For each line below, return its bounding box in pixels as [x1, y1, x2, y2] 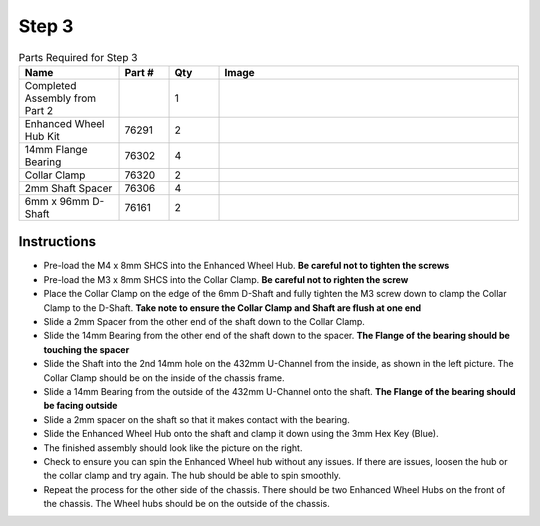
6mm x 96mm [24, 194, 90, 208]
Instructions [18, 233, 97, 250]
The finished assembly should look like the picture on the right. [43, 441, 303, 454]
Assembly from [24, 91, 97, 105]
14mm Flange [24, 142, 89, 156]
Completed [24, 78, 77, 92]
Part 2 [24, 103, 54, 117]
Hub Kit [24, 129, 60, 143]
